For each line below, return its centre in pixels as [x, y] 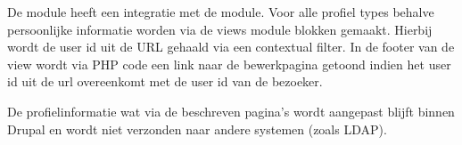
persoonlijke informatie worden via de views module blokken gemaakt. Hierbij [220, 29]
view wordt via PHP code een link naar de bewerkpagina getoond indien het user [229, 64]
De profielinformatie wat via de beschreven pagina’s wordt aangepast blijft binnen [231, 111]
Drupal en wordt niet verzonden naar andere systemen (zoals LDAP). [197, 129]
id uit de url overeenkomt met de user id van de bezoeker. [165, 81]
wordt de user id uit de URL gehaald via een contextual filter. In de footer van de [231, 47]
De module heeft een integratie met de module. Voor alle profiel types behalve [221, 12]
